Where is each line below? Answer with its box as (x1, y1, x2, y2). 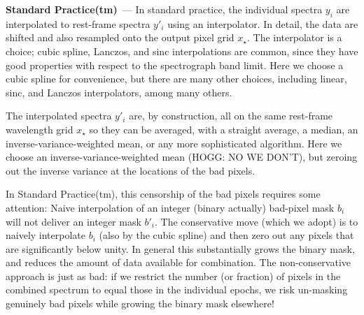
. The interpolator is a (246, 30, 342, 45)
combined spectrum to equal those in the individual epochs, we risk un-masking (6, 282, 348, 297)
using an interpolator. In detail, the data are (167, 16, 358, 31)
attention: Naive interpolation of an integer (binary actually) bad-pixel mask (6, 200, 335, 214)
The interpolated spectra (6, 108, 112, 123)
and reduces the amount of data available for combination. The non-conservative (6, 255, 351, 270)
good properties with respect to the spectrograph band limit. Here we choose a (6, 57, 344, 72)
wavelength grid (6, 122, 73, 136)
